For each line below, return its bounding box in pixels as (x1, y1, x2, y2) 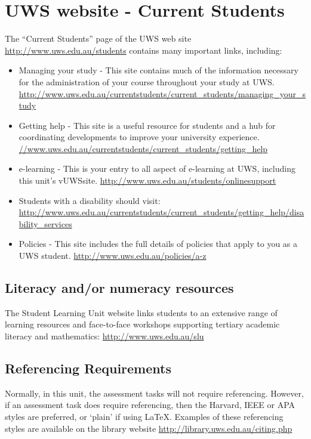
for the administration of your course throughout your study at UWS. (19, 75, 275, 88)
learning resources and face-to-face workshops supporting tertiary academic (5, 318, 280, 330)
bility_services (19, 217, 72, 230)
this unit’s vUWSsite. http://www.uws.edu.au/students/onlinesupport (19, 174, 276, 187)
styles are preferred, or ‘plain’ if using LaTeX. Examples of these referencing (5, 410, 284, 422)
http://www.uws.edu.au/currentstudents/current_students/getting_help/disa (19, 206, 304, 218)
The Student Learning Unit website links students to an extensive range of (5, 306, 278, 319)
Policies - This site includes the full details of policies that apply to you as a (19, 237, 298, 250)
